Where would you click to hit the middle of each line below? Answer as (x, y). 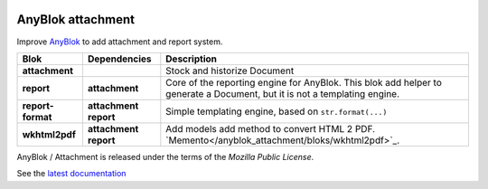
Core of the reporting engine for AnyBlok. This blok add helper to (304, 82)
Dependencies (120, 59)
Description (191, 59)
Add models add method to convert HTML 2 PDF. (270, 128)
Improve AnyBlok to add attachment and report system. (120, 42)
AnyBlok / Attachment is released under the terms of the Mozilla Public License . (165, 156)
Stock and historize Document (230, 71)
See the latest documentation (71, 174)
